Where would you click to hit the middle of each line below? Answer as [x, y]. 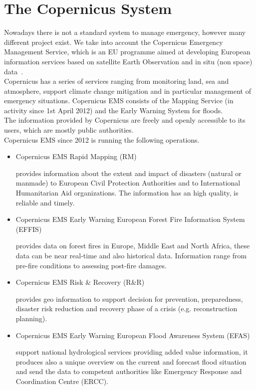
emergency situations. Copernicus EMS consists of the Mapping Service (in [119, 100]
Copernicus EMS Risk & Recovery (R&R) [80, 282]
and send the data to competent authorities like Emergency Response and [129, 371]
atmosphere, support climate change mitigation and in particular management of [128, 91]
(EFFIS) [29, 229]
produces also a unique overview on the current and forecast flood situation [131, 361]
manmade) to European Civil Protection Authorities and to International [128, 183]
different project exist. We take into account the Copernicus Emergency [114, 42]
